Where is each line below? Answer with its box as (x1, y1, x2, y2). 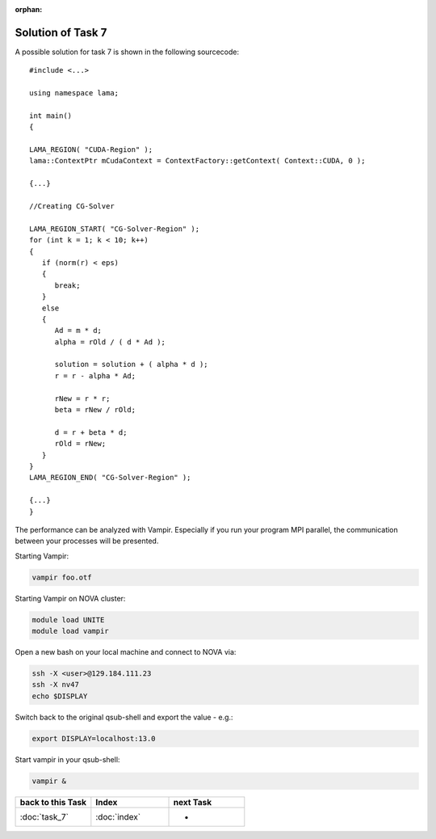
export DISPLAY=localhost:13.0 (31, 734, 157, 743)
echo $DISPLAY (31, 691, 88, 701)
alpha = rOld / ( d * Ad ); (54, 337, 166, 347)
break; (54, 280, 81, 290)
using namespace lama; (29, 89, 119, 98)
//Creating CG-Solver (29, 201, 115, 210)
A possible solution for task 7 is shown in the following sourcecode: (15, 47, 240, 57)
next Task (173, 796, 212, 807)
